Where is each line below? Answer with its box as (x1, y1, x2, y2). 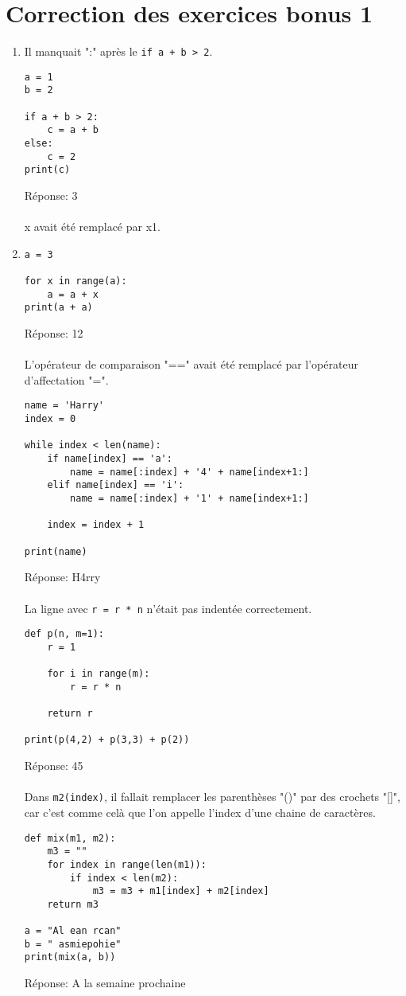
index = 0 (24, 413, 76, 425)
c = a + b (47, 124, 99, 136)
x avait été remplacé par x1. (24, 218, 160, 235)
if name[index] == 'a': (47, 453, 172, 465)
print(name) (24, 545, 87, 557)
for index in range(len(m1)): (47, 858, 207, 870)
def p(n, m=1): (24, 628, 105, 640)
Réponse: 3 (24, 187, 78, 204)
